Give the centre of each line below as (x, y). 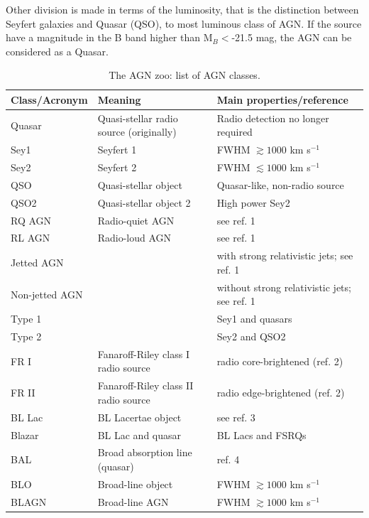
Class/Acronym (49, 99)
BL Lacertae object (139, 417)
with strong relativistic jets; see (285, 255)
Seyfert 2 (117, 167)
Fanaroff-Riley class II (145, 385)
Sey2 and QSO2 (251, 336)
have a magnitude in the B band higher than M (109, 37)
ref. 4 (228, 459)
